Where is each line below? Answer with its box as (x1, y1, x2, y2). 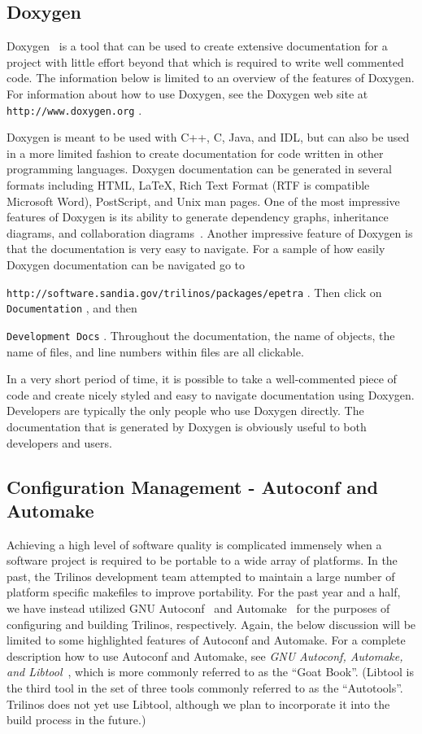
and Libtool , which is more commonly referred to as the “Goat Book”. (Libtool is (7, 663, 415, 680)
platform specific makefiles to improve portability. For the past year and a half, (7, 583, 401, 601)
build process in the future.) (7, 711, 146, 728)
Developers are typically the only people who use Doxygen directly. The (7, 402, 364, 419)
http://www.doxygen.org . (7, 101, 142, 118)
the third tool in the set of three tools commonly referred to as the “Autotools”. (7, 679, 403, 697)
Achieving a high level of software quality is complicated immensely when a (7, 535, 382, 553)
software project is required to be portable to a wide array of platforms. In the (7, 552, 398, 569)
